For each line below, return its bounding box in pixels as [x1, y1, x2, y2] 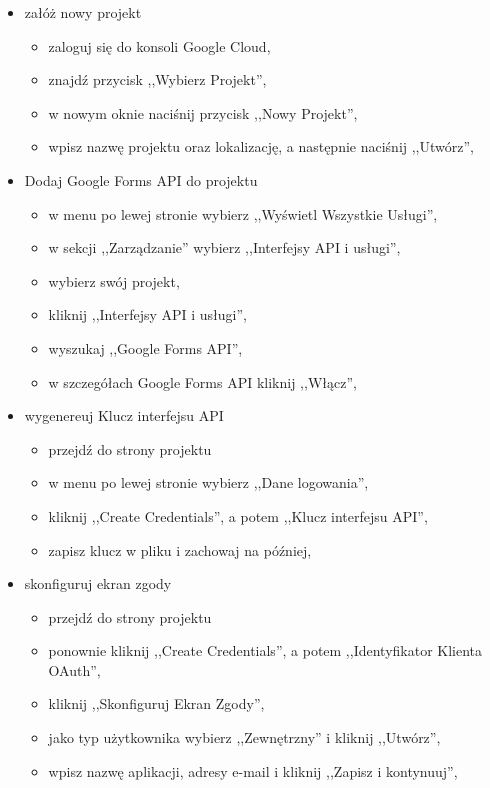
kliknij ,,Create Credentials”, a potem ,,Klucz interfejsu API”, [48, 505, 428, 526]
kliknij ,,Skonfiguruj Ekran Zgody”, [48, 693, 265, 714]
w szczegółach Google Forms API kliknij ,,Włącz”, [48, 371, 357, 392]
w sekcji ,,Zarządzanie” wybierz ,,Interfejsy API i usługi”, [48, 237, 401, 258]
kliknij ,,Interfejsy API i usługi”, [48, 304, 248, 325]
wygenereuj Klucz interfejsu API [24, 405, 224, 426]
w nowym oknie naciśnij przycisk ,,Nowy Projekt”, [48, 102, 358, 123]
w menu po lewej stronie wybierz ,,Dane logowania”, [48, 472, 369, 493]
